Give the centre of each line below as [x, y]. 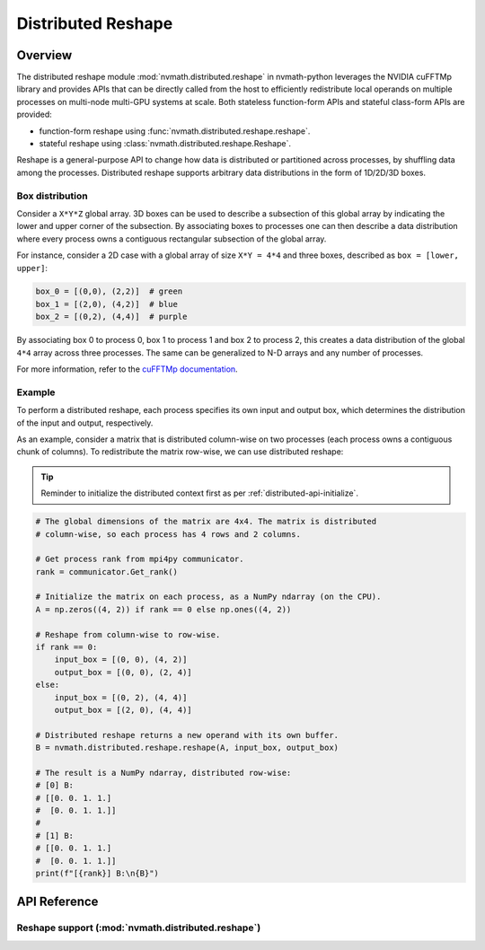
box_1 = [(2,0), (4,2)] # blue [107, 304]
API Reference [57, 902]
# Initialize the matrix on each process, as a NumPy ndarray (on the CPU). [208, 597]
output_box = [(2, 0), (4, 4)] [123, 710]
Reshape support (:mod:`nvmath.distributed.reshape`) [139, 928]
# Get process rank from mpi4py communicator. [140, 559]
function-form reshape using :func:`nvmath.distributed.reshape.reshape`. [175, 131]
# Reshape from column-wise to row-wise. [128, 634]
